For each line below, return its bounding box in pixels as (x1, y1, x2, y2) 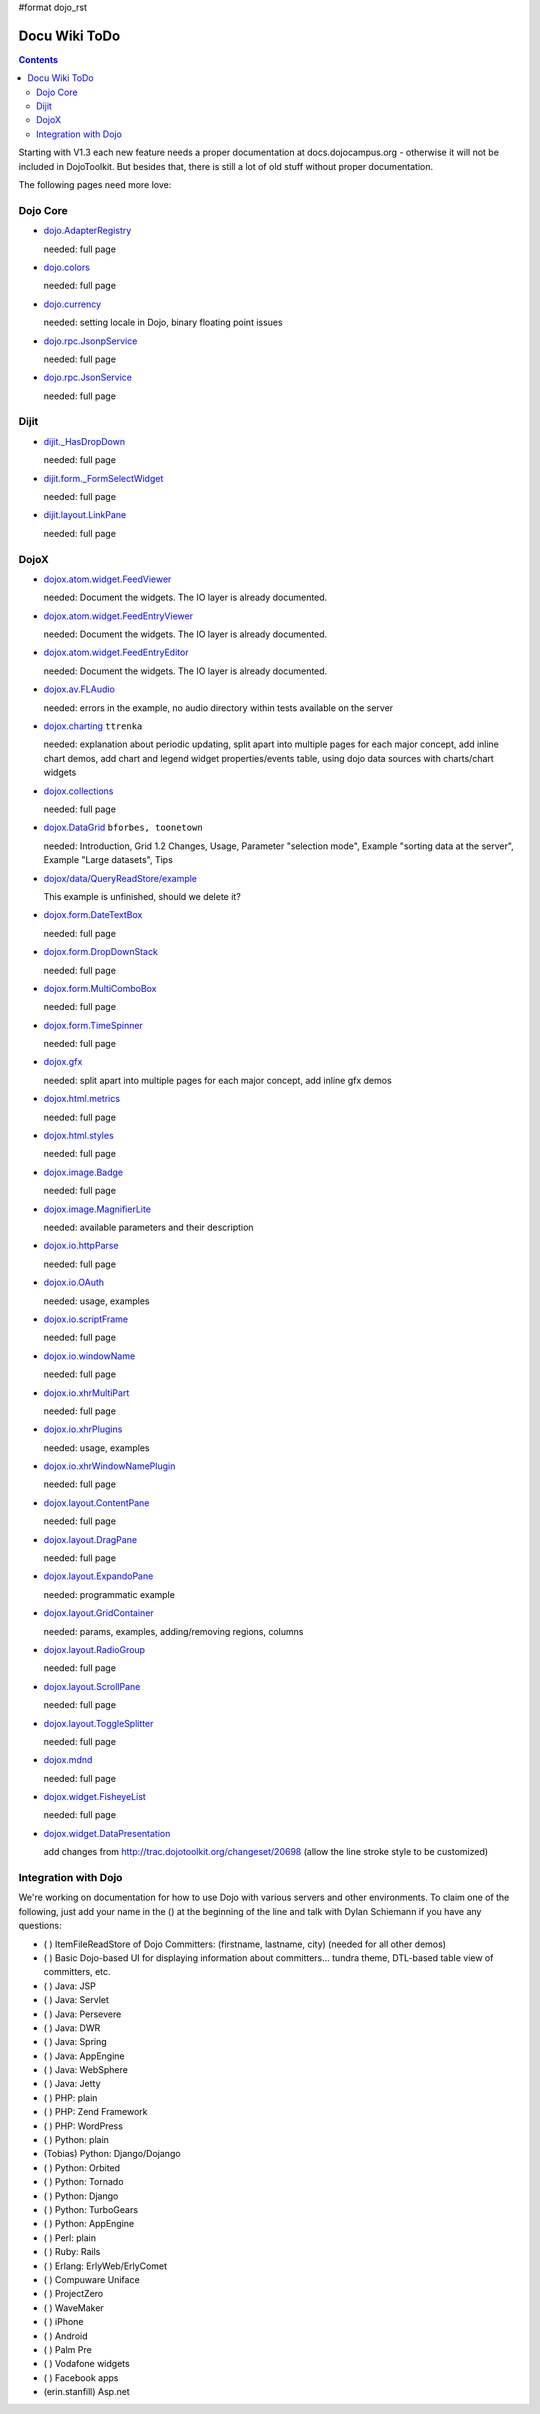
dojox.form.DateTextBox (43, 909, 143, 921)
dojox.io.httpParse (43, 1240, 119, 1252)
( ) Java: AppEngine (43, 2050, 125, 2062)
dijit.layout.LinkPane (43, 509, 127, 521)
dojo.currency (43, 298, 102, 310)
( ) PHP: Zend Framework (43, 2106, 149, 2118)
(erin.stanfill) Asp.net (43, 2386, 130, 2398)
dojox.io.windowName (43, 1350, 136, 1362)
